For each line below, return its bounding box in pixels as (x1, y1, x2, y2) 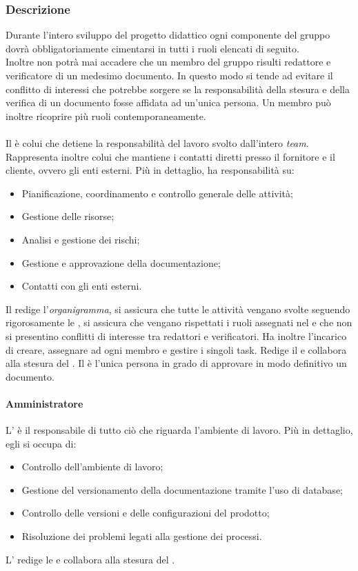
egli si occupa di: (6, 436, 77, 450)
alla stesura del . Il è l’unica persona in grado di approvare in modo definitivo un (6, 356, 347, 370)
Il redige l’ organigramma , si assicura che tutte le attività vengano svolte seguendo (6, 301, 350, 316)
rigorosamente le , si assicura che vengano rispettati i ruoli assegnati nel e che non (6, 315, 352, 330)
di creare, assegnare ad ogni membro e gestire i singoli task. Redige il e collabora (6, 342, 347, 357)
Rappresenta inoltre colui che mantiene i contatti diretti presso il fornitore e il (6, 149, 335, 163)
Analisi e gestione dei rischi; (21, 232, 140, 246)
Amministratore (6, 396, 83, 410)
